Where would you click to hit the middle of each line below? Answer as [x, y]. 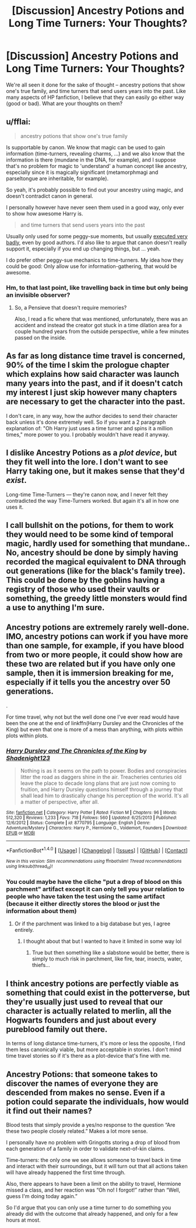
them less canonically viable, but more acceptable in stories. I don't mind [94, 1049]
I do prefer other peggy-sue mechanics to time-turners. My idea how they [95, 260]
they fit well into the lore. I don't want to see [87, 462]
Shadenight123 [28, 758]
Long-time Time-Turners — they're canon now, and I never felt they [87, 494]
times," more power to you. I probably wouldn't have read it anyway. [88, 434]
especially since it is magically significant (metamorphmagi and [82, 172]
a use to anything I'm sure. [55, 608]
